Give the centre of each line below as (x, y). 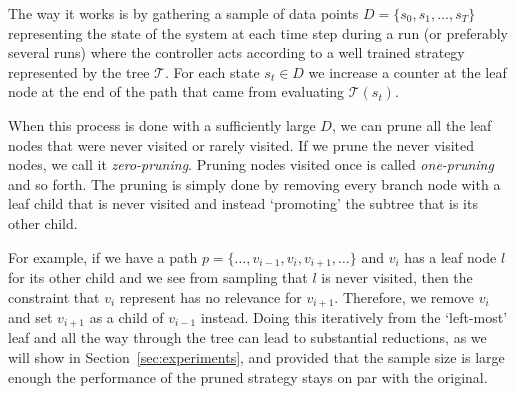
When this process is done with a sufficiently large (162, 124)
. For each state (212, 71)
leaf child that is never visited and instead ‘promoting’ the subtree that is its (243, 203)
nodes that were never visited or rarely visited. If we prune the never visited (241, 144)
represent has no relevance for (210, 296)
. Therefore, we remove (404, 296)
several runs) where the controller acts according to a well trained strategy (236, 52)
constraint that (54, 296)
